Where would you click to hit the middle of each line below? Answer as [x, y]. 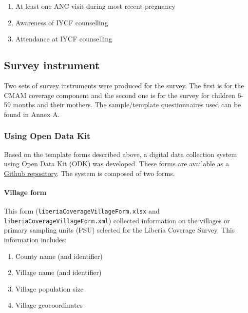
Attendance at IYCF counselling [64, 39]
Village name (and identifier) [58, 272]
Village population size [49, 288]
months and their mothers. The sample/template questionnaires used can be [127, 105]
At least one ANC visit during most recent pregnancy [95, 6]
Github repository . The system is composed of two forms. [89, 173]
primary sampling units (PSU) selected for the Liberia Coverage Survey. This [119, 230]
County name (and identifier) [59, 256]
